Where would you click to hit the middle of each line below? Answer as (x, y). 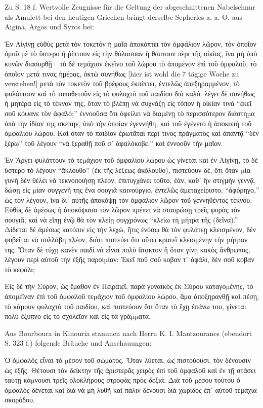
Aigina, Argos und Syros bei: (49, 27)
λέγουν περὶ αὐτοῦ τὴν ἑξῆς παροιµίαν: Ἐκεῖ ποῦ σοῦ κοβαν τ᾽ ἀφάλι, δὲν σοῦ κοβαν (129, 259)
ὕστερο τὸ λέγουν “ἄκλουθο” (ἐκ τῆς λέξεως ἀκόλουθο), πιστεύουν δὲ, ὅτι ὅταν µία (127, 170)
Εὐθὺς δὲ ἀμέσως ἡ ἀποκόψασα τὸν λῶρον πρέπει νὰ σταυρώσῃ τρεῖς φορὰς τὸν (123, 210)
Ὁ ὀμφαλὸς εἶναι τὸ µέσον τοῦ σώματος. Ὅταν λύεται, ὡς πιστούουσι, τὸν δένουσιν (128, 360)
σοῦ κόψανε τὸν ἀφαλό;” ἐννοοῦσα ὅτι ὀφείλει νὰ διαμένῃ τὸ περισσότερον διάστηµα (130, 113)
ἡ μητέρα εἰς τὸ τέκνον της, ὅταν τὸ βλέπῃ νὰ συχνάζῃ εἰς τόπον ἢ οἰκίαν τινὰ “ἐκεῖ (128, 103)
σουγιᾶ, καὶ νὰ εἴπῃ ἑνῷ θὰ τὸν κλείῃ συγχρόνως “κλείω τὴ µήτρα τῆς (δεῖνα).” (121, 219)
